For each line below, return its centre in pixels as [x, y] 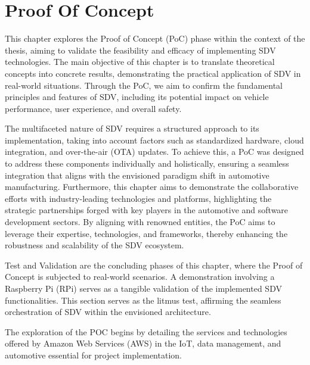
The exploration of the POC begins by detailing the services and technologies [146, 331]
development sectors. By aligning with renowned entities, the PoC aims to [140, 222]
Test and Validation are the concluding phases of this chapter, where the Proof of [154, 265]
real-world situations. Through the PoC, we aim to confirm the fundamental [144, 85]
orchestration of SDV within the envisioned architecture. [108, 312]
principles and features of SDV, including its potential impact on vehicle [137, 97]
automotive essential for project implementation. [93, 355]
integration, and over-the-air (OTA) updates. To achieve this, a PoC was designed [154, 152]
